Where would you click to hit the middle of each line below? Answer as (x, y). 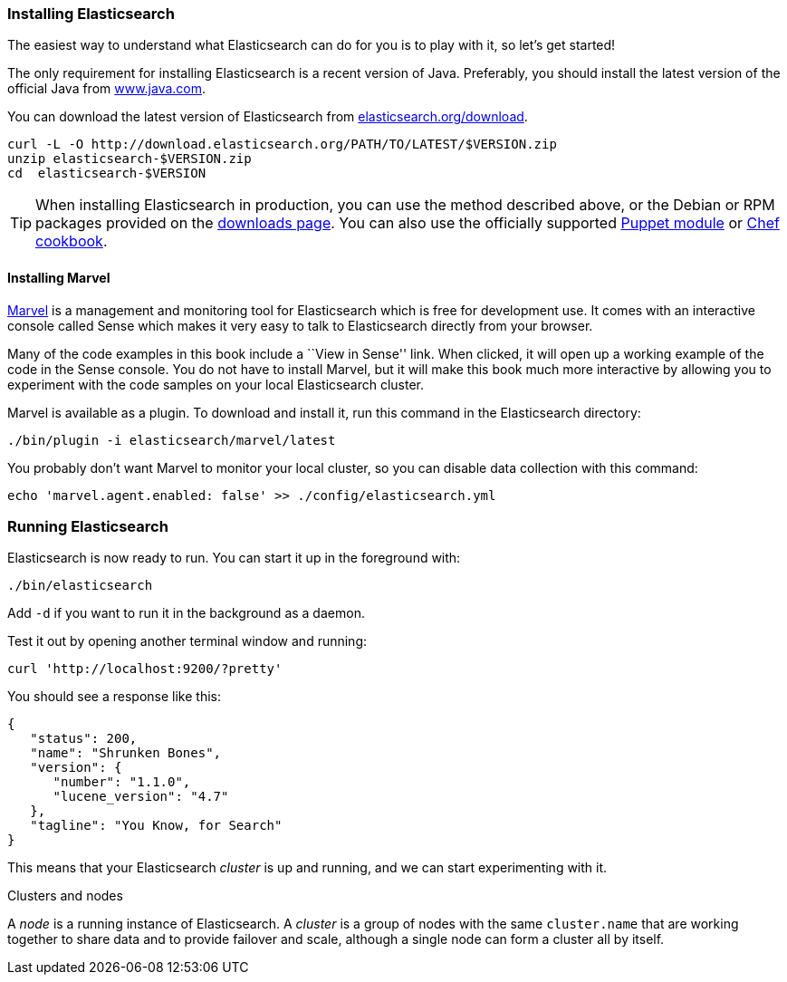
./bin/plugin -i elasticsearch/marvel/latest (172, 440)
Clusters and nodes (65, 896)
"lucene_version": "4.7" (141, 797)
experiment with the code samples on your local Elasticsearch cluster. (216, 384)
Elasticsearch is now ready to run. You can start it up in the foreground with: (234, 558)
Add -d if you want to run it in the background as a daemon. (186, 613)
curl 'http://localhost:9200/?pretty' (145, 669)
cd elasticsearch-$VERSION (107, 173)
